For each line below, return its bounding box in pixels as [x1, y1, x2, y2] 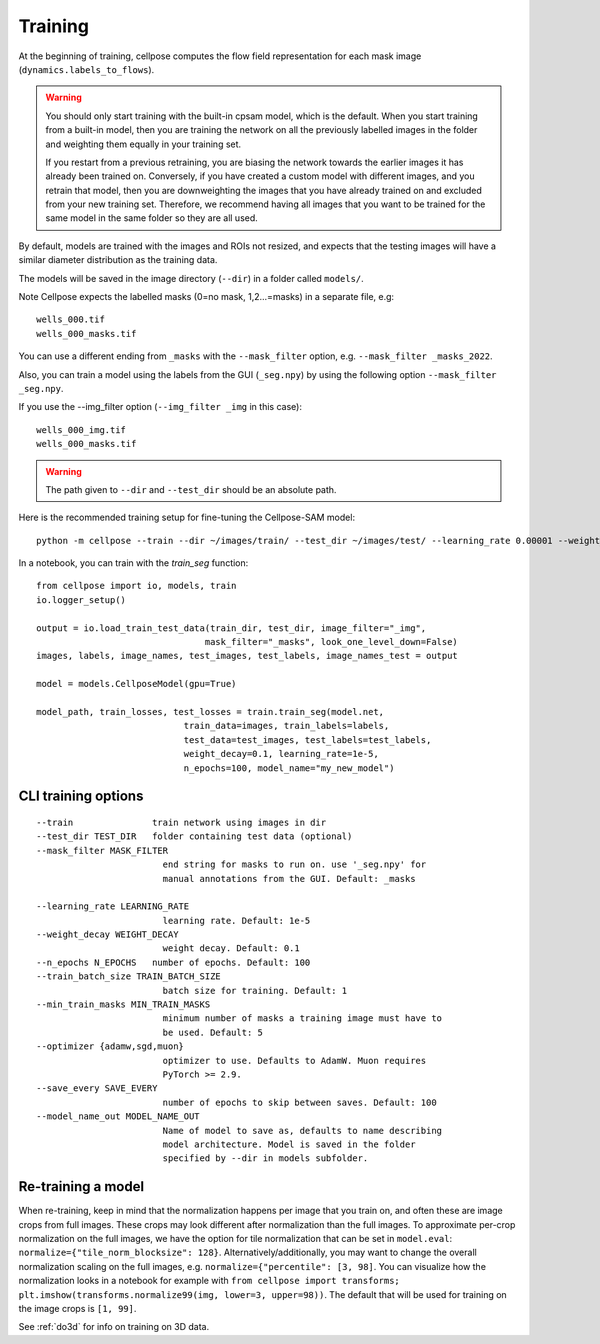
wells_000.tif [36, 314, 105, 325]
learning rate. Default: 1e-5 [162, 915, 311, 926]
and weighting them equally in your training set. [45, 138, 242, 150]
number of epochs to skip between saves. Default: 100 [162, 1096, 437, 1108]
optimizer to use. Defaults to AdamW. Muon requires [162, 1055, 427, 1066]
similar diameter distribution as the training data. [18, 254, 218, 266]
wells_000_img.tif [36, 424, 127, 435]
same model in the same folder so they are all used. [45, 212, 259, 224]
